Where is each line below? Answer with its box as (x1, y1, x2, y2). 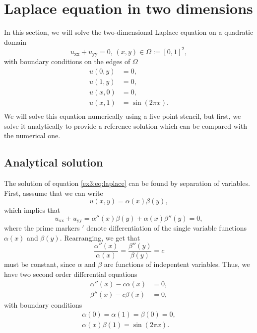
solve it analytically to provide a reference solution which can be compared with (4, 120, 247, 131)
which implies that (4, 205, 61, 215)
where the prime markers (4, 223, 80, 233)
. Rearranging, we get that (60, 232, 140, 243)
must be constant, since (4, 259, 75, 269)
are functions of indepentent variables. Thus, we (104, 259, 250, 269)
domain (4, 36, 27, 47)
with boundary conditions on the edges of (4, 56, 130, 67)
